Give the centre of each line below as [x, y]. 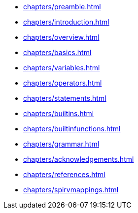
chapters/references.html [64, 174]
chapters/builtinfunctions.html [72, 129]
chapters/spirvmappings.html [71, 190]
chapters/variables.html [62, 68]
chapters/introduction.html [66, 22]
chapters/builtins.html [59, 113]
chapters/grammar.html [61, 144]
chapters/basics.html [57, 52]
